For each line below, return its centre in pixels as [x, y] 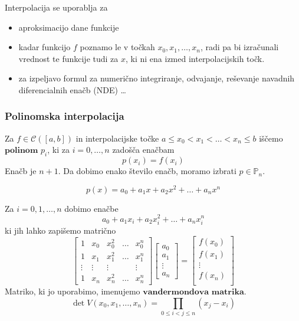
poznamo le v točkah [117, 47]
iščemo [271, 138]
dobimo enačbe [91, 208]
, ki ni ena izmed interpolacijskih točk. [195, 58]
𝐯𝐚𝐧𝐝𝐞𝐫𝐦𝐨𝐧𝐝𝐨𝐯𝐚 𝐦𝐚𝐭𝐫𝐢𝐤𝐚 [193, 292]
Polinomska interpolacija [65, 116]
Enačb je [21, 171]
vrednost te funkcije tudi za [68, 58]
